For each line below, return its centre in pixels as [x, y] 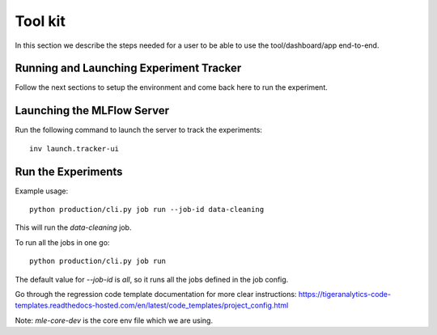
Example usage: [42, 191]
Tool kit [40, 21]
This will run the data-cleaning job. [73, 227]
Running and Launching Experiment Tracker [128, 68]
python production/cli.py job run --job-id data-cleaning [147, 210]
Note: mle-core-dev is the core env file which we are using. [114, 320]
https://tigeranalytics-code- [345, 294]
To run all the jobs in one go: [62, 242]
